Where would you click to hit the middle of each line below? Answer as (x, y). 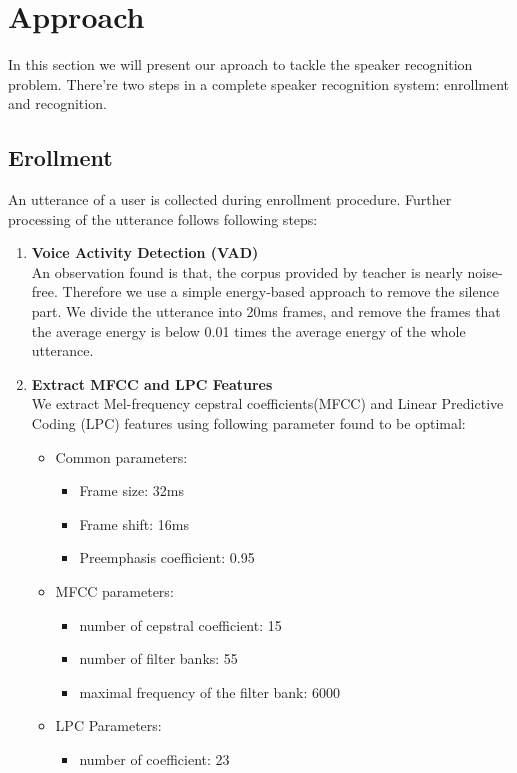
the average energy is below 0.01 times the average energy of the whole (248, 330)
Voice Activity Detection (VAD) (145, 252)
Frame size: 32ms (131, 490)
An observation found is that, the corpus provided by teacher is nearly (247, 271)
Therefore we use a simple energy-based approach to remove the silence (280, 291)
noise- (485, 271)
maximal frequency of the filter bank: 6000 (210, 691)
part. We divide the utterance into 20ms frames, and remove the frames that (266, 311)
